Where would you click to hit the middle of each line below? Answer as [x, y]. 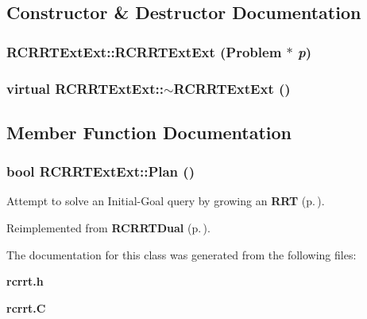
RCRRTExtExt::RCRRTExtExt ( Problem [144, 51]
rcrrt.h [25, 281]
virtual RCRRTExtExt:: [85, 88]
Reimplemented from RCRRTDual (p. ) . [108, 228]
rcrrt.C [26, 307]
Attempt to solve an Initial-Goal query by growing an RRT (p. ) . [166, 201]
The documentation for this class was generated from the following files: [182, 254]
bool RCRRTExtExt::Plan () [100, 171]
